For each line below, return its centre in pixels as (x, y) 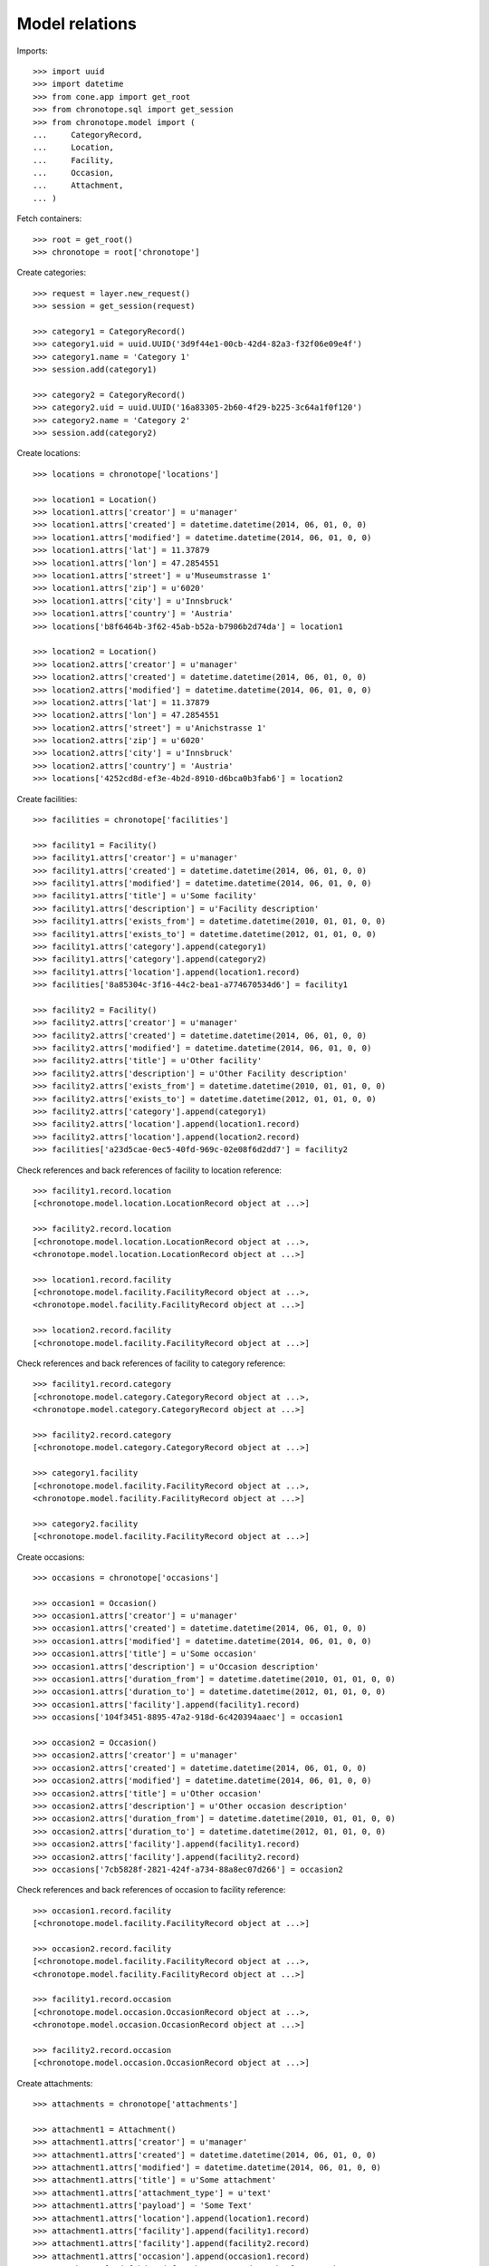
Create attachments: (55, 2083)
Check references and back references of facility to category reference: (151, 1363)
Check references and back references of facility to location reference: (149, 1170)
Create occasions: (51, 1557)
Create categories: (51, 273)
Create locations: (48, 453)
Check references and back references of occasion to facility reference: (151, 1890)
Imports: (33, 51)
